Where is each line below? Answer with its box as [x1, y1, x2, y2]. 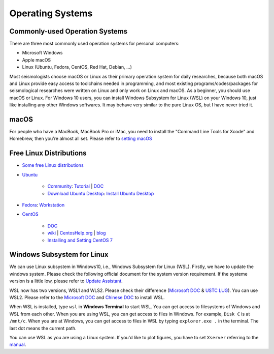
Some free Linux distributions [22, 162, 84, 168]
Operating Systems [9, 8, 93, 19]
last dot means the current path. [9, 325, 77, 331]
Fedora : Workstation [22, 201, 65, 208]
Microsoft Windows [22, 50, 63, 56]
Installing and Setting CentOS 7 [47, 237, 113, 243]
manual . [9, 341, 26, 348]
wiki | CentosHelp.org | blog [47, 230, 106, 236]
